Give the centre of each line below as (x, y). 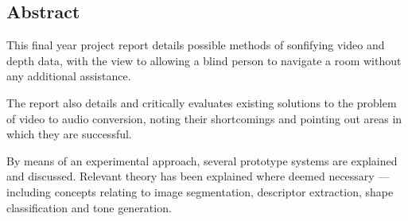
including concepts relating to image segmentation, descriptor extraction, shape (200, 191)
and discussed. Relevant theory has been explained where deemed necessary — (198, 176)
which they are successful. (69, 134)
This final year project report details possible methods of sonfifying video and (196, 45)
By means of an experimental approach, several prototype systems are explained (202, 160)
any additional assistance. (69, 76)
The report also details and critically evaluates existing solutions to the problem (202, 102)
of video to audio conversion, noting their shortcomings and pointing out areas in (204, 118)
